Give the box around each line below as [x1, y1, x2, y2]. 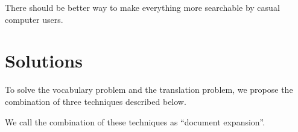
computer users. [5, 13, 63, 25]
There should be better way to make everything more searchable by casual [5, 1, 280, 13]
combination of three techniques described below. [5, 95, 186, 107]
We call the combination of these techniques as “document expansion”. [5, 115, 265, 128]
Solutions [5, 48, 83, 73]
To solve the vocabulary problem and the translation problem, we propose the [5, 83, 293, 96]
